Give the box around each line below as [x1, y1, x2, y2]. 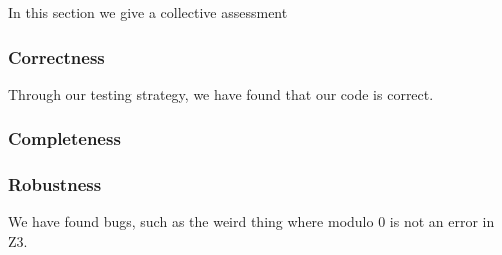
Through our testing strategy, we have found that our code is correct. [8, 83, 434, 104]
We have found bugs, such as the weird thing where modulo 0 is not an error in [8, 211, 495, 232]
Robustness [8, 172, 102, 197]
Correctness [8, 44, 105, 69]
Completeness [8, 126, 121, 151]
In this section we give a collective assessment [8, 2, 288, 22]
